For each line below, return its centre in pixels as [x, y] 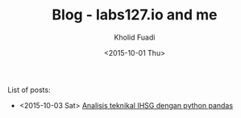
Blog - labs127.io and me [135, 15]
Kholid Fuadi [135, 37]
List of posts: [29, 90]
